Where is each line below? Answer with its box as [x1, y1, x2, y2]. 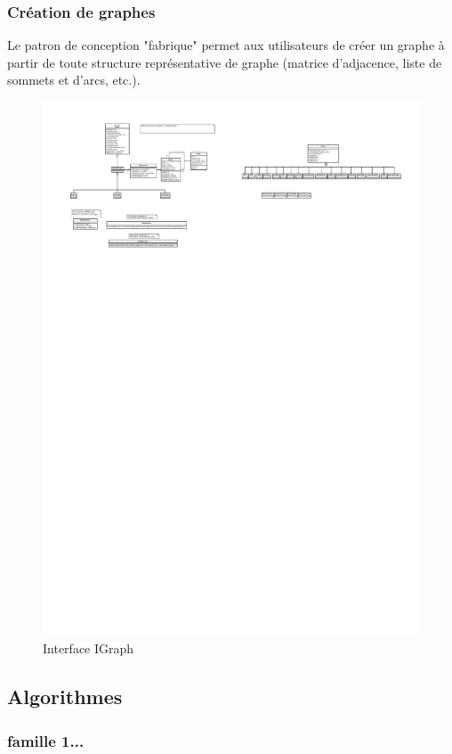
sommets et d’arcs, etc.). [7, 70, 141, 89]
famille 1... [7, 729, 85, 751]
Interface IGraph [43, 639, 134, 658]
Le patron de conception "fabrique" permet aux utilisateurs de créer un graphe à [7, 36, 445, 54]
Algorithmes [7, 683, 123, 710]
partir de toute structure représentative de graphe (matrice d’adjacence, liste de [7, 53, 442, 71]
